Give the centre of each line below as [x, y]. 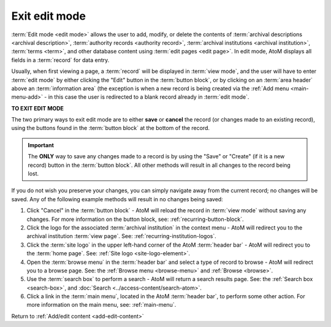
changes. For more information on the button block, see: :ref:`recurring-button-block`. [135, 219]
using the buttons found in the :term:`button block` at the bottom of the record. [111, 128]
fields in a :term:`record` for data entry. [60, 60]
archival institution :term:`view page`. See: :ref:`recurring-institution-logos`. [122, 236]
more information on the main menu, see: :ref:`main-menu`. [101, 305]
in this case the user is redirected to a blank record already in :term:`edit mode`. [149, 97]
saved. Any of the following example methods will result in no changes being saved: [117, 199]
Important [41, 145]
